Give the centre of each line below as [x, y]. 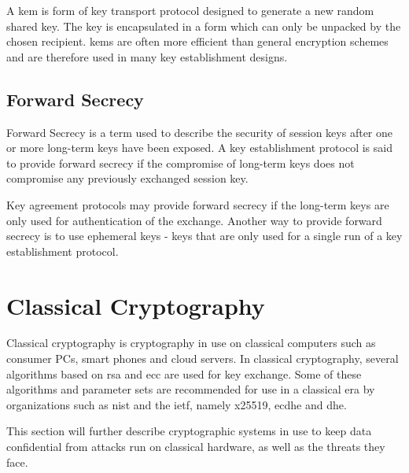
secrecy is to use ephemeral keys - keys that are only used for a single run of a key [204, 236]
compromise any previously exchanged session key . [127, 178]
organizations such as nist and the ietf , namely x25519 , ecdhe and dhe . [177, 404]
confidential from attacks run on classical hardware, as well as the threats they [196, 447]
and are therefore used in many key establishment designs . [147, 56]
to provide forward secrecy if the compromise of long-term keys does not [181, 163]
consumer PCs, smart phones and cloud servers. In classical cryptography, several [203, 358]
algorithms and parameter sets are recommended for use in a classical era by [191, 389]
